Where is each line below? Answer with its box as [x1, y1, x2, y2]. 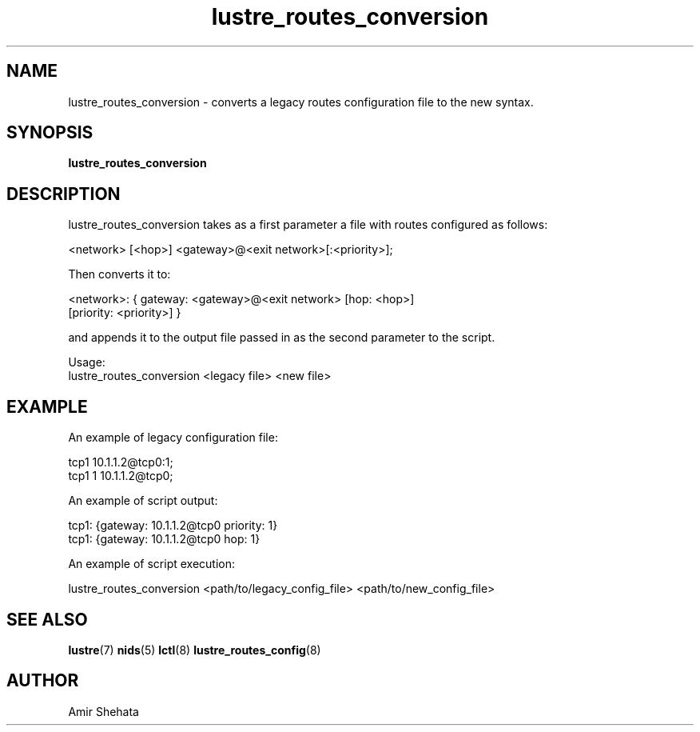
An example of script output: [68, 494, 218, 508]
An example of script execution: [68, 557, 236, 571]
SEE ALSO [6, 609, 88, 630]
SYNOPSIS [6, 122, 93, 143]
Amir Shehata [68, 704, 139, 718]
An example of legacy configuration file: [68, 430, 278, 445]
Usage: [68, 355, 105, 370]
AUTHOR [6, 670, 79, 691]
